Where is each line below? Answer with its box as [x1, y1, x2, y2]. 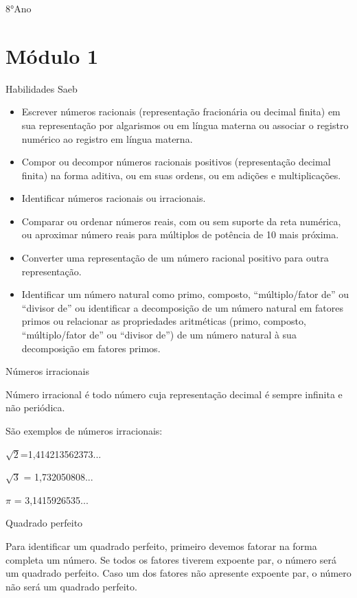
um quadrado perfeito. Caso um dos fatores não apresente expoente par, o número [5, 566, 352, 580]
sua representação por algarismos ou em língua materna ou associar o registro [21, 117, 349, 132]
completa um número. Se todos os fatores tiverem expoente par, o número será [5, 552, 336, 566]
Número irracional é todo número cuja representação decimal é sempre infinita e [5, 387, 343, 401]
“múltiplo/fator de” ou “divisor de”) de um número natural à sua [21, 327, 297, 342]
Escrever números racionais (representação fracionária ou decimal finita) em [21, 104, 341, 119]
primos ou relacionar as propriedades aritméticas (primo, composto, [21, 314, 306, 328]
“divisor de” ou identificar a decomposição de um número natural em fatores [21, 300, 344, 314]
